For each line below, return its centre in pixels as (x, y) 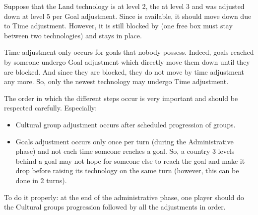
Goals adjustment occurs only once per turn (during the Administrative (125, 141)
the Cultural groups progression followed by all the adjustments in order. (115, 207)
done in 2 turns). (41, 180)
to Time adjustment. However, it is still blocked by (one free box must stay (118, 26)
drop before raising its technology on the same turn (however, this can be (127, 170)
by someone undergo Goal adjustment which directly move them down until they (127, 61)
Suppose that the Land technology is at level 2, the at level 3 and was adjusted (124, 6)
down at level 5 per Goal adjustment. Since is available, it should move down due (128, 16)
